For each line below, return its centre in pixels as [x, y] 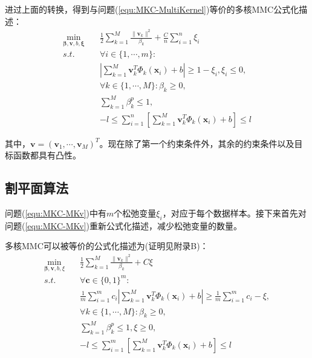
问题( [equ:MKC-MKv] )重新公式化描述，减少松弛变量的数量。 [124, 225]
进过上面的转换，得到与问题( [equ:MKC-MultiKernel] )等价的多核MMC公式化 [152, 9]
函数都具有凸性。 [47, 155]
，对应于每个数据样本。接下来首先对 [234, 213]
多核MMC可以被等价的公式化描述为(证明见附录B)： [107, 246]
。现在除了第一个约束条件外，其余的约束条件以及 [197, 143]
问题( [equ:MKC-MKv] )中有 [56, 213]
